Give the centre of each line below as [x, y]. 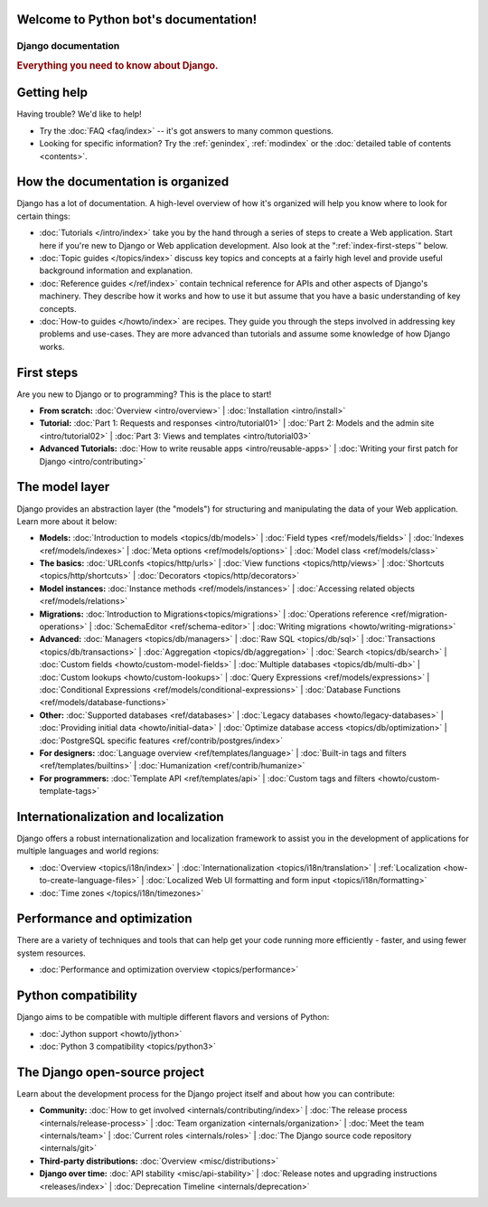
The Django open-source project [111, 1072]
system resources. [51, 953]
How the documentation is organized [123, 182]
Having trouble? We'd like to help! [79, 114]
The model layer [63, 487]
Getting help [52, 93]
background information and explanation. [116, 270]
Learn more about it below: [67, 521]
